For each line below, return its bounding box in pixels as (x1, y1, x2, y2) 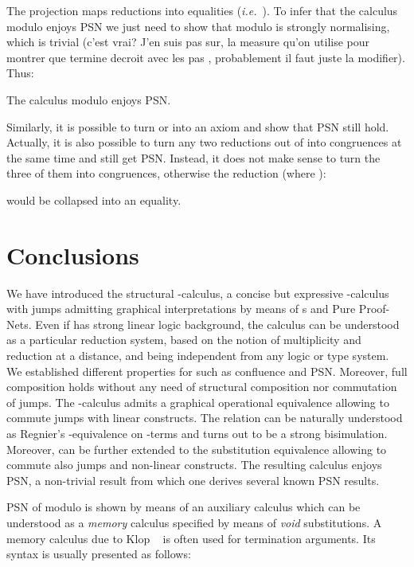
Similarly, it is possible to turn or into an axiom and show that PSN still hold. (6, 118, 389, 135)
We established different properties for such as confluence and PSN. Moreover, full (6, 362, 408, 379)
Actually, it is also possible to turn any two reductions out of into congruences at (6, 134, 402, 151)
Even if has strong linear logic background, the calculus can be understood (35, 315, 400, 332)
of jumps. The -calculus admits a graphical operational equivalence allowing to (6, 393, 389, 410)
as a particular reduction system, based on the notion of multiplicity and (6, 331, 361, 348)
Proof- (358, 300, 390, 317)
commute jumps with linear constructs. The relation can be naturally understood (6, 409, 403, 426)
